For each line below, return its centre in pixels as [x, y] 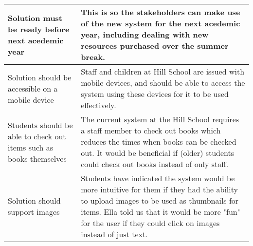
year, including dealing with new [145, 34]
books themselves [37, 158]
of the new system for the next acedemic [161, 23]
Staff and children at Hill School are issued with [163, 71]
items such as [31, 147]
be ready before [39, 29]
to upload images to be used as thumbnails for [160, 200]
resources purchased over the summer [155, 46]
